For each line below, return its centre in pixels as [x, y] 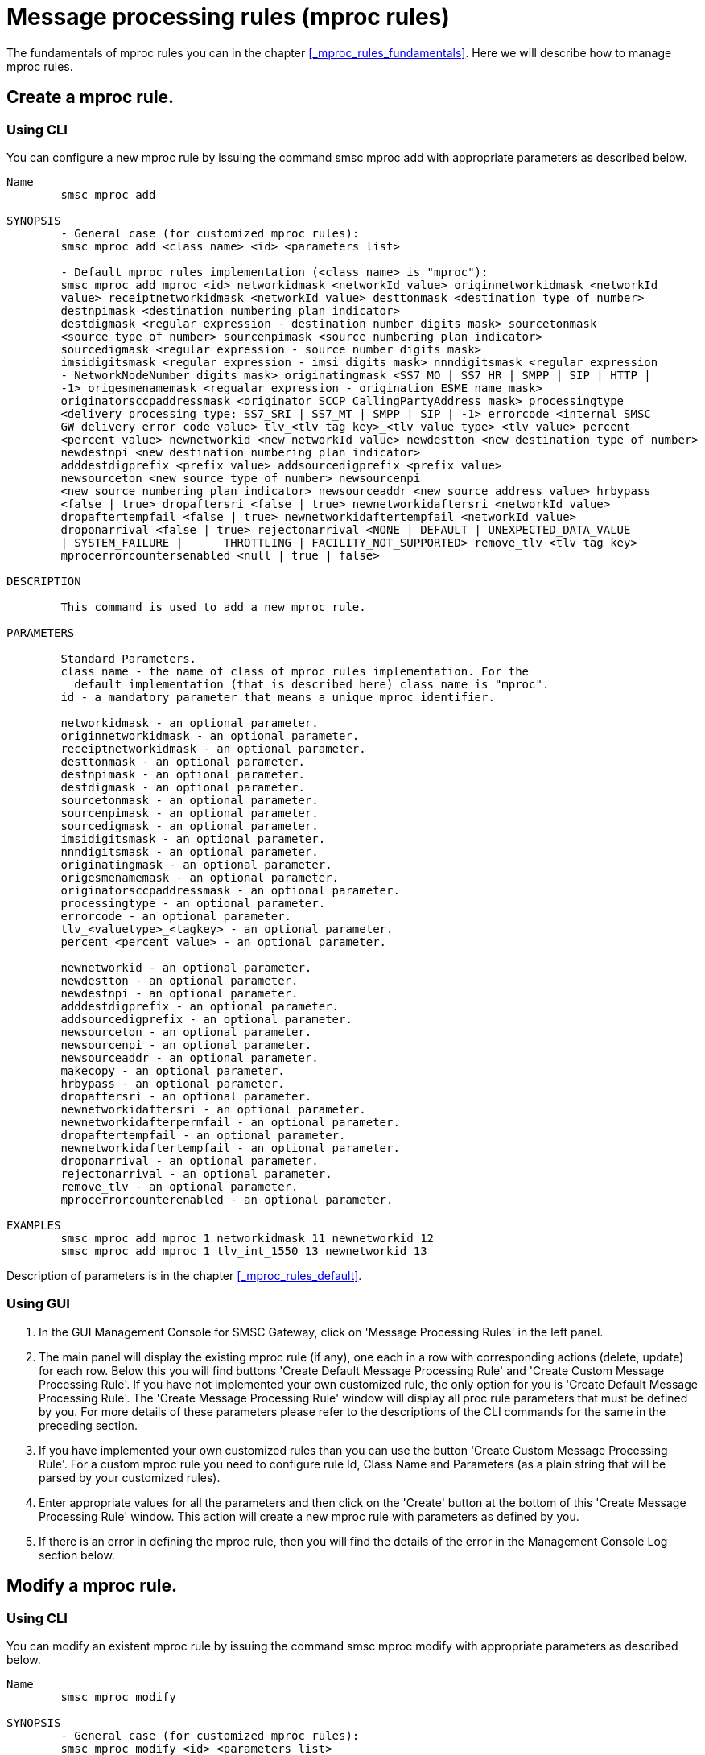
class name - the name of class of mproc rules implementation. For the [295, 671]
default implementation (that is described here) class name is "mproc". [312, 684]
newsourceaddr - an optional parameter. [190, 1057]
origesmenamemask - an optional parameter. [200, 877]
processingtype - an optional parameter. [193, 903]
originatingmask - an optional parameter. [196, 864]
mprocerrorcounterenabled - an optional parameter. [227, 1199]
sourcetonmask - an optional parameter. [190, 800]
